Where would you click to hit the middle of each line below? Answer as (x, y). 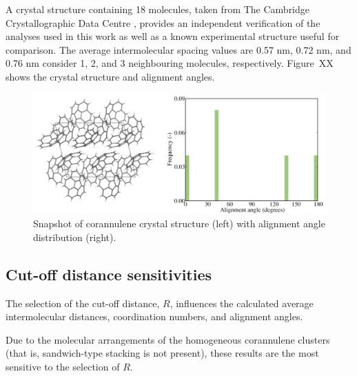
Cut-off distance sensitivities (109, 274)
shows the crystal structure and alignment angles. (110, 76)
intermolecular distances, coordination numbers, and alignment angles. (154, 316)
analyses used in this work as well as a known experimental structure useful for (173, 36)
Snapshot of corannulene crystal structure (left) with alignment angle (179, 223)
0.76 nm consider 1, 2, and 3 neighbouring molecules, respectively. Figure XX (170, 63)
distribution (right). (75, 237)
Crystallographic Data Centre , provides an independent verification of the (163, 22)
